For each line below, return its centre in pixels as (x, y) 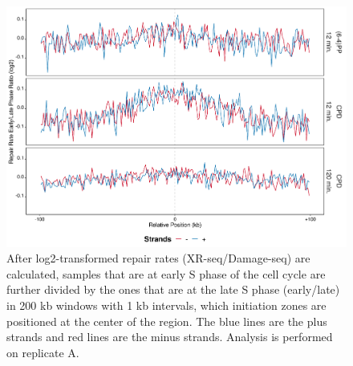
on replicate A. (43, 352)
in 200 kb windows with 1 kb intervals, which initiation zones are (166, 305)
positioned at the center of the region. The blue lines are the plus (167, 321)
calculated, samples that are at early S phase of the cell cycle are (166, 273)
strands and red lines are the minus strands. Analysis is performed (170, 337)
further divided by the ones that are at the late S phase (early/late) (173, 289)
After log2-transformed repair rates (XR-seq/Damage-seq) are (158, 258)
